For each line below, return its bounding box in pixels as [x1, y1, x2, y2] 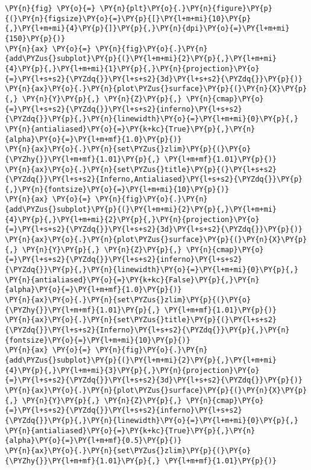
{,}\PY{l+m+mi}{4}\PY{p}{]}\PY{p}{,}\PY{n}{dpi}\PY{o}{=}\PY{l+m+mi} [5, 24, 290, 33]
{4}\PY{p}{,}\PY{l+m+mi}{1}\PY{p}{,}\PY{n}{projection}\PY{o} [5, 64, 260, 73]
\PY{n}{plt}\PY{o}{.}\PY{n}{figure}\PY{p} [99, 4, 272, 13]
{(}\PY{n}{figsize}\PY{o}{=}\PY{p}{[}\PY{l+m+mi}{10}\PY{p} [5, 14, 251, 23]
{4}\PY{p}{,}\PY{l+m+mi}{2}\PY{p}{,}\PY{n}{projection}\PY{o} [5, 215, 260, 224]
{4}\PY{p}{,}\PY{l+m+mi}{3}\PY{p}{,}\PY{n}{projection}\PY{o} [5, 366, 260, 375]
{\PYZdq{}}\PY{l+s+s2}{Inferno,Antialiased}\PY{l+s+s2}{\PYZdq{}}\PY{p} [5, 175, 303, 184]
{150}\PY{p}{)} [5, 34, 66, 43]
